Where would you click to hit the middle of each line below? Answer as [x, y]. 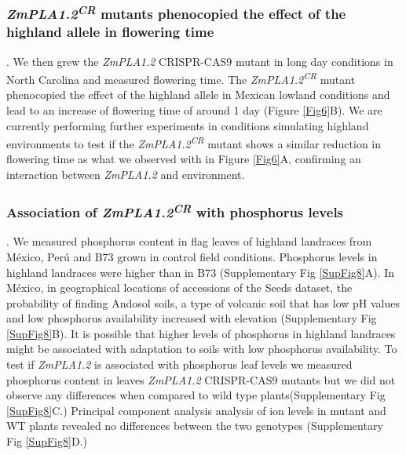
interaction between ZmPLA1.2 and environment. [126, 175]
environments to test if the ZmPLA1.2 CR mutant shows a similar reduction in [194, 142]
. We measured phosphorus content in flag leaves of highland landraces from [189, 241]
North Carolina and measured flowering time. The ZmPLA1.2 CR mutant [181, 78]
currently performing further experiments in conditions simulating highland [188, 125]
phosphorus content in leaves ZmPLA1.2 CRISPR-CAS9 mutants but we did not [201, 379]
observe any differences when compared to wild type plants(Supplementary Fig [196, 395]
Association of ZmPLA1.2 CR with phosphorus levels [175, 211]
